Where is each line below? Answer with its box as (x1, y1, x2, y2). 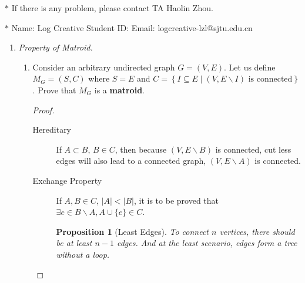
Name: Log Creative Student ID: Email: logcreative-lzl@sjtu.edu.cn (11, 21, 253, 33)
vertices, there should (219, 225, 295, 237)
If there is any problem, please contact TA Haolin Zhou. (11, 2, 213, 14)
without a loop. (56, 248, 110, 260)
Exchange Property (32, 174, 102, 186)
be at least (56, 237, 92, 249)
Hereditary (32, 123, 72, 136)
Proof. (32, 103, 55, 116)
